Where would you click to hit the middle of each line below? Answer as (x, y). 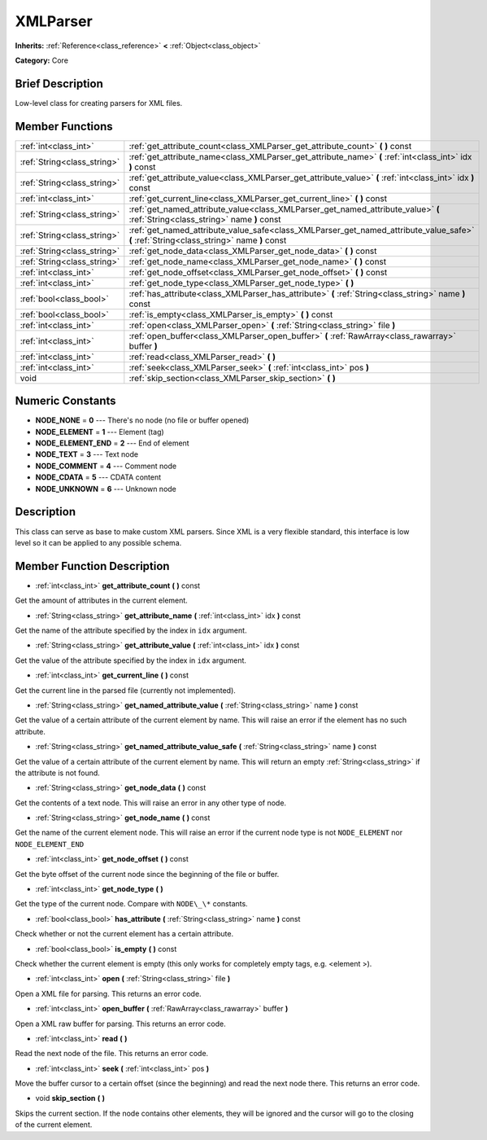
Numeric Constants (66, 401)
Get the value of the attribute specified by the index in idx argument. (131, 660)
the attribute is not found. (58, 773)
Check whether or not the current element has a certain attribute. (124, 934)
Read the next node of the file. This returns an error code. (112, 1054)
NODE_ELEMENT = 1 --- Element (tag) (100, 432)
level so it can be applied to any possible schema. (98, 542)
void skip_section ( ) (70, 1098)
